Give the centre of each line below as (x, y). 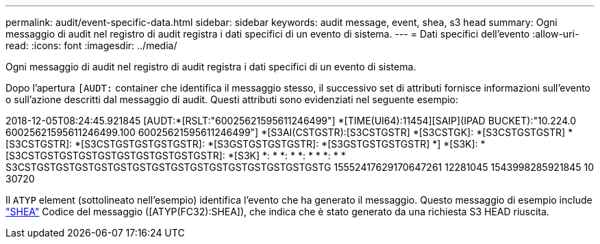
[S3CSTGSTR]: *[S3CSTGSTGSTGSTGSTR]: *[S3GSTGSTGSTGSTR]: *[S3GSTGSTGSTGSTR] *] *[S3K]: (242, 144)
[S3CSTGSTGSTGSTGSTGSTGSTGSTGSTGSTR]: (115, 155)
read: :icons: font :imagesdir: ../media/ (91, 45)
